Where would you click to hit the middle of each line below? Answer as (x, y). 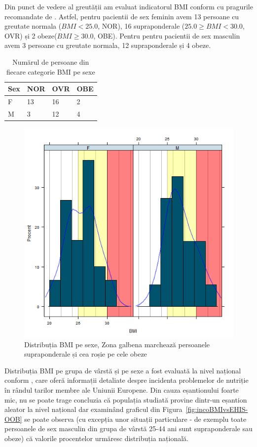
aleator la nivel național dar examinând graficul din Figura (93, 409)
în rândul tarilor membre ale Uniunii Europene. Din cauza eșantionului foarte (122, 389)
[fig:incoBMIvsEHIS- (217, 409)
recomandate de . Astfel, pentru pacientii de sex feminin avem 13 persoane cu (122, 16)
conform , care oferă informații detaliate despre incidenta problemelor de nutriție (127, 380)
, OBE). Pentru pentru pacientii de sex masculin (167, 35)
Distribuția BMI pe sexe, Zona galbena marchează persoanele (117, 344)
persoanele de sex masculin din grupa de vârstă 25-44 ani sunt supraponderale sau (128, 428)
